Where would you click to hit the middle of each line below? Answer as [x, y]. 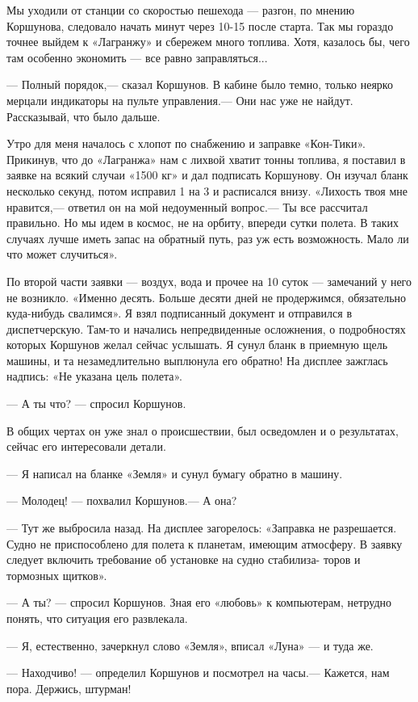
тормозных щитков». [57, 575]
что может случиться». [62, 254]
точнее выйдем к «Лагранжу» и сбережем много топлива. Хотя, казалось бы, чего [208, 42]
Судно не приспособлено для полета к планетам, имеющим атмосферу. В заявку [205, 543]
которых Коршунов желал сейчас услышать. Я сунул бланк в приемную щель [197, 345]
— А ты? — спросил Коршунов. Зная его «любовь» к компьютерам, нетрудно [199, 602]
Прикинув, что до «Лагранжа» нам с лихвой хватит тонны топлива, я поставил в [206, 159]
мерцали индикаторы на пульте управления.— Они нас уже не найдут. [180, 100]
